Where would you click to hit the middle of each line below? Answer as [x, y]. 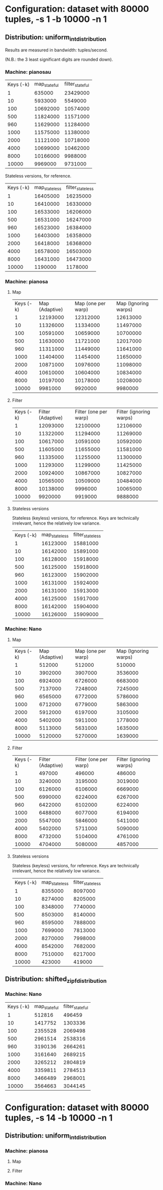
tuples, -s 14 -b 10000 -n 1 [59, 1118]
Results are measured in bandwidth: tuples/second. [57, 50]
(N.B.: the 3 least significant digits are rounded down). [59, 60]
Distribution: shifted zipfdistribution [56, 980]
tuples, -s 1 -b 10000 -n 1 [56, 19]
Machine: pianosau [28, 72]
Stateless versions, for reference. [38, 176]
